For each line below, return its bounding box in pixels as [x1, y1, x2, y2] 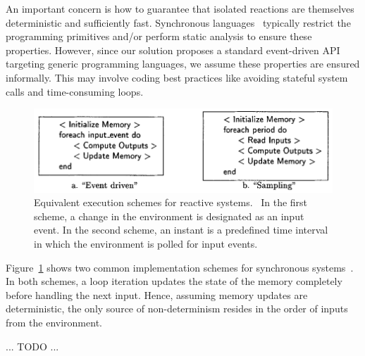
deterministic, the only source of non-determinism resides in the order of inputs [6, 301, 348, 316]
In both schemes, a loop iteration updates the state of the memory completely [6, 274, 342, 288]
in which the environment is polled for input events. [34, 236, 258, 251]
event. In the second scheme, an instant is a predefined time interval [34, 222, 328, 237]
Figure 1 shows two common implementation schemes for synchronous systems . [6, 260, 354, 274]
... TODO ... [6, 338, 59, 353]
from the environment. [6, 315, 102, 329]
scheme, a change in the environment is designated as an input [34, 208, 304, 223]
